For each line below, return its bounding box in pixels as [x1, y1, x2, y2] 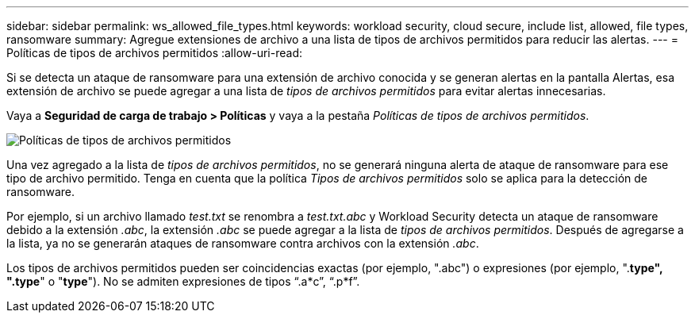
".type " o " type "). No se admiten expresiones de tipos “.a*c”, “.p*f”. [6, 275, 360, 288]
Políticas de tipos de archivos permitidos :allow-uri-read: [6, 46, 303, 60]
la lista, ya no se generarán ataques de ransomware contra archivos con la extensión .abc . [6, 236, 479, 250]
